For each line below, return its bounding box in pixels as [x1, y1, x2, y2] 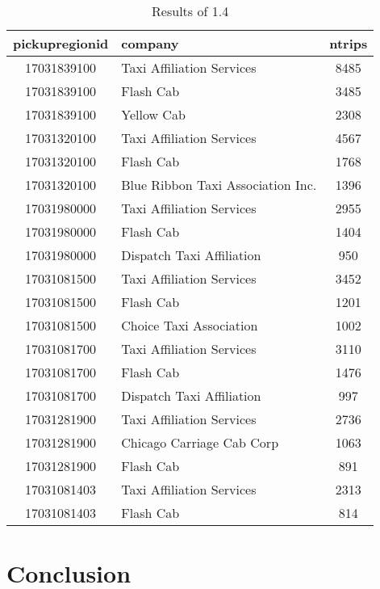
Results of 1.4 [152, 2, 229, 20]
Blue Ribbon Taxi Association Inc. [121, 175, 317, 194]
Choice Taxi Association [121, 316, 258, 334]
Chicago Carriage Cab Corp [121, 433, 279, 452]
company [121, 34, 179, 53]
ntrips [329, 34, 368, 53]
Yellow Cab [121, 105, 186, 124]
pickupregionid [13, 34, 109, 53]
